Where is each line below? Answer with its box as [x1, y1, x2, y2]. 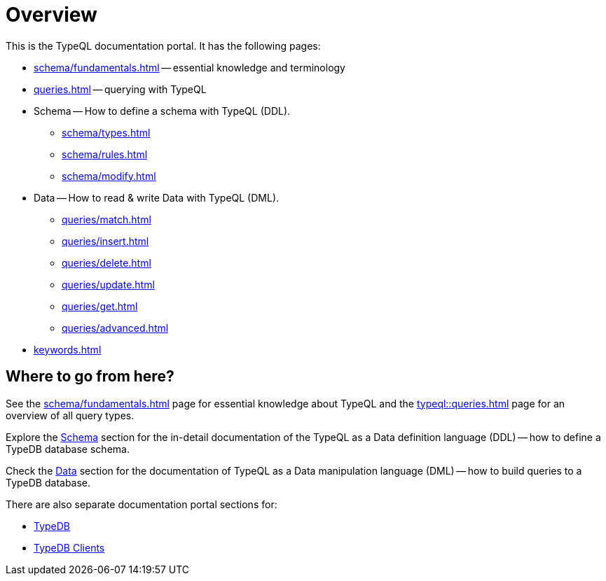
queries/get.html [62, 300, 138, 312]
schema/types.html [62, 126, 151, 139]
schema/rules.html [62, 148, 148, 160]
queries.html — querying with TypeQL [34, 83, 207, 95]
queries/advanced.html [62, 321, 169, 334]
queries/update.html [62, 278, 155, 290]
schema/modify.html [62, 169, 156, 182]
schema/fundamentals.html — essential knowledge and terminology [34, 61, 345, 73]
